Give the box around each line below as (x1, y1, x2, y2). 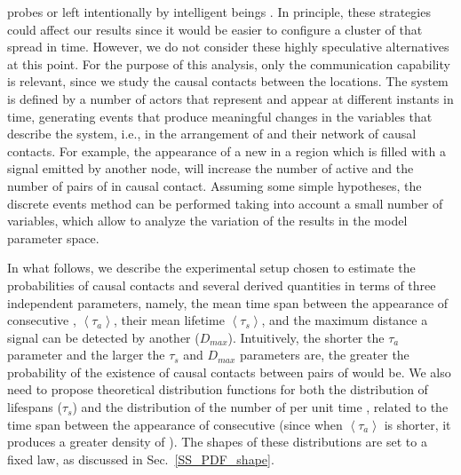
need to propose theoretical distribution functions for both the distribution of (7, 380, 428, 399)
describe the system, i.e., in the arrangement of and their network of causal (7, 124, 417, 143)
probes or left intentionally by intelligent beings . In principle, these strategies (7, 3, 431, 20)
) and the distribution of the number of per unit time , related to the (72, 398, 449, 416)
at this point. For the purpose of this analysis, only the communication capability (7, 54, 450, 73)
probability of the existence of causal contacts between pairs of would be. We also (7, 362, 451, 381)
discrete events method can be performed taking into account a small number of (7, 194, 443, 212)
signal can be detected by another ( (7, 328, 200, 346)
